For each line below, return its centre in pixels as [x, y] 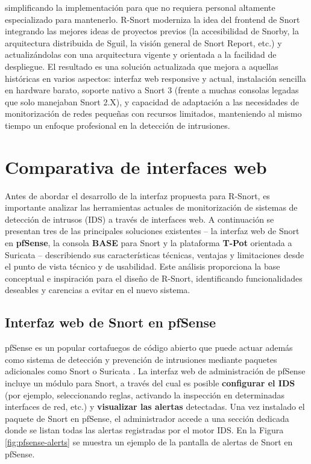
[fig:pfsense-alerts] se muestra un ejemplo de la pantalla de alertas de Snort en [149, 441]
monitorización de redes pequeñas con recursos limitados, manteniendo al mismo [153, 113]
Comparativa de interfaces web [136, 166]
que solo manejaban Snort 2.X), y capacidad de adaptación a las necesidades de [152, 101]
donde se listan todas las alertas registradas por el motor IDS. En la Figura [144, 430]
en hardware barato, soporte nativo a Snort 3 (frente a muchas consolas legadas [152, 90]
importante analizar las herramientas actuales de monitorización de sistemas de [151, 207]
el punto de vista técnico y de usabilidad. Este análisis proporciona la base [143, 266]
